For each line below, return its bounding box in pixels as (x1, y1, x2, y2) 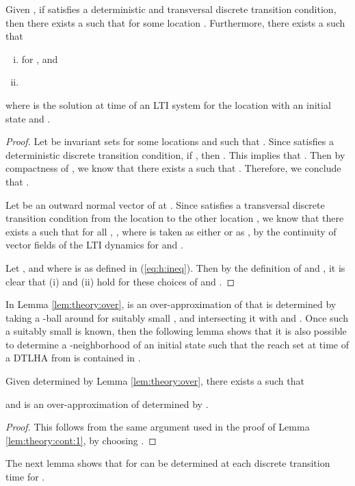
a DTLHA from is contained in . (5, 350, 141, 365)
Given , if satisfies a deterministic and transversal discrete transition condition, (5, 2, 337, 16)
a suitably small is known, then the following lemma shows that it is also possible (5, 324, 347, 338)
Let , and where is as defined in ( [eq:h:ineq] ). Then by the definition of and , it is (5, 260, 345, 274)
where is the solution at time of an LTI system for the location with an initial (5, 97, 331, 112)
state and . (5, 111, 51, 125)
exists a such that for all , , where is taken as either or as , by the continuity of (5, 224, 337, 238)
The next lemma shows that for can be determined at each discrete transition (5, 456, 330, 470)
